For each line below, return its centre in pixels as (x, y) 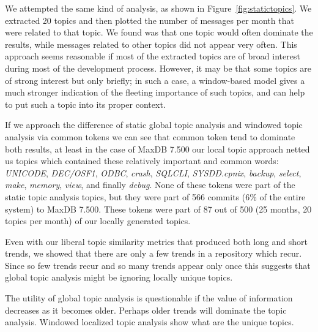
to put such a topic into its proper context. (85, 104)
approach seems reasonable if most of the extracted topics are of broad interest (153, 56)
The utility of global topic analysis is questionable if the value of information (149, 298)
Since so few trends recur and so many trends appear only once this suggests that (158, 265)
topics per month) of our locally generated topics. (98, 221)
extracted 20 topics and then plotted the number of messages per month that (150, 20)
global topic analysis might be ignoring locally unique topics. (119, 277)
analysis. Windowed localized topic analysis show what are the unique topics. (150, 322)
